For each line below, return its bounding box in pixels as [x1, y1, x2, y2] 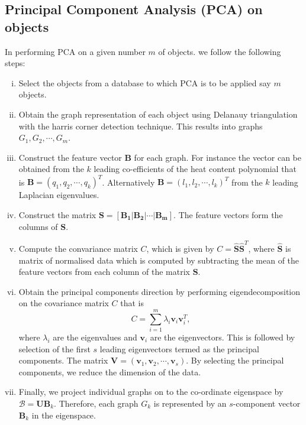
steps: [5, 57, 25, 69]
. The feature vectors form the [173, 209, 283, 221]
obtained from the [18, 163, 84, 175]
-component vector [233, 397, 301, 409]
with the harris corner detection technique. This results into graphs [18, 119, 263, 132]
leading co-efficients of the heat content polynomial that [94, 163, 297, 175]
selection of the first [18, 342, 91, 355]
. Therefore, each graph [54, 397, 138, 409]
